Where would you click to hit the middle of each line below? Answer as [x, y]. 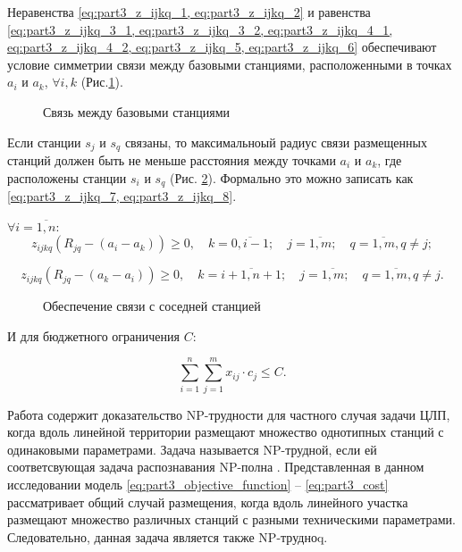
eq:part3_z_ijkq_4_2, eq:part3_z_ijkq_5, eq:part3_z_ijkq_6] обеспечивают [222, 47]
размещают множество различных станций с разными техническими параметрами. [231, 519]
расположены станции [67, 177]
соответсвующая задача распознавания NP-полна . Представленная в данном [216, 467]
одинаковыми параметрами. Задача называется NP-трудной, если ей [192, 449]
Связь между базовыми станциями [137, 111]
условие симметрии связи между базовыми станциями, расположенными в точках [230, 64]
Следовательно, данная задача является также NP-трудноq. [168, 536]
